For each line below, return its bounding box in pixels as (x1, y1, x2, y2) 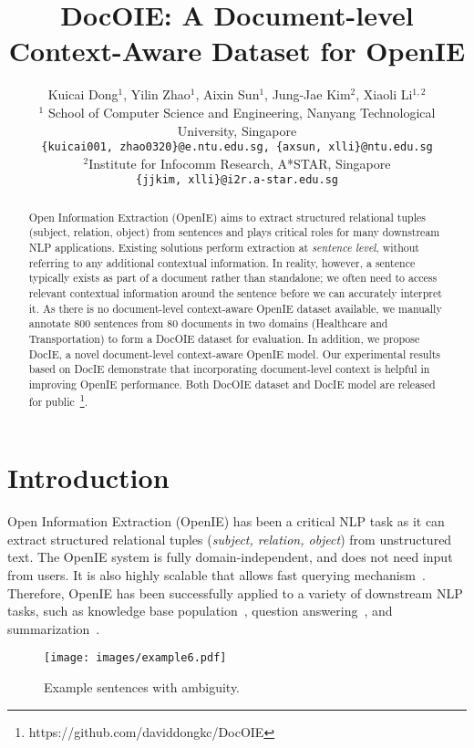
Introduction (7, 459, 170, 496)
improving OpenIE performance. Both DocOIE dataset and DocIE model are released (28, 377, 436, 392)
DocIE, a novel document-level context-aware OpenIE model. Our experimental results (28, 346, 441, 361)
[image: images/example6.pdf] (44, 651, 227, 665)
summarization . (7, 618, 100, 638)
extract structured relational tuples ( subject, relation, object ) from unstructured (7, 529, 452, 548)
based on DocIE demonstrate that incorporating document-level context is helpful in (28, 361, 430, 377)
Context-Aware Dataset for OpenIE (8, 32, 466, 69)
